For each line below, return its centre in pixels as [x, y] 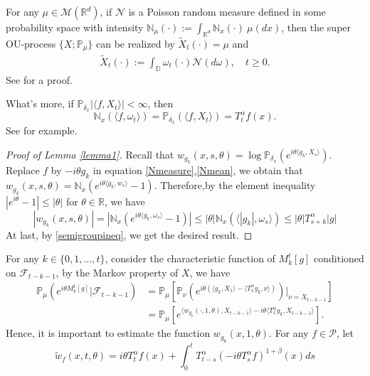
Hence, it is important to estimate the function [108, 333]
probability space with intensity [75, 27]
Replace [23, 170]
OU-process [31, 44]
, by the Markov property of [117, 272]
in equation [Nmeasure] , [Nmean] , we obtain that [198, 170]
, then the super [316, 27]
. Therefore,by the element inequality [235, 185]
